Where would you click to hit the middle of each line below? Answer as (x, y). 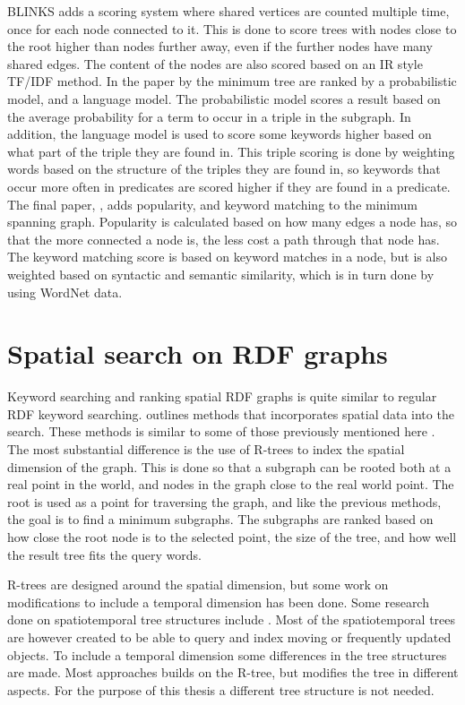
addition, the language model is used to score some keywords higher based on (220, 134)
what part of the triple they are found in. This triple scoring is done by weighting (231, 151)
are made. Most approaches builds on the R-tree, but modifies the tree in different (233, 672)
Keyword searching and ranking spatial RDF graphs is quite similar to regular (222, 396)
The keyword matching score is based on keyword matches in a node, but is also (227, 257)
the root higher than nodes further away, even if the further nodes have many (220, 46)
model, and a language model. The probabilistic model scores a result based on (224, 98)
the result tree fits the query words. (104, 554)
